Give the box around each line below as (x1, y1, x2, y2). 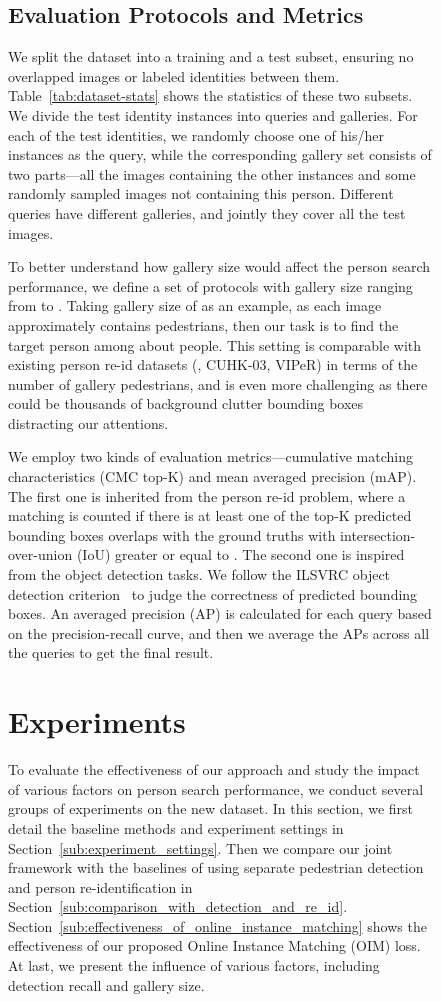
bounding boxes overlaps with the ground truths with (8, 524, 336, 545)
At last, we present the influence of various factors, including (8, 955, 380, 976)
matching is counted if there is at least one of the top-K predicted (8, 505, 412, 526)
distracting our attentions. (8, 412, 169, 433)
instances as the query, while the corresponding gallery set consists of (8, 144, 432, 165)
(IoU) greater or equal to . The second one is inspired (76, 544, 405, 565)
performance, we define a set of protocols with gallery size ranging (8, 275, 413, 296)
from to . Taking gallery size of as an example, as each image (8, 295, 382, 316)
